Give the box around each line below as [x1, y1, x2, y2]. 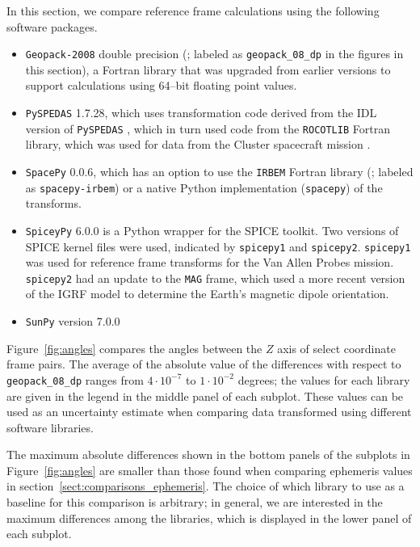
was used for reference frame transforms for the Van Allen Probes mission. [25, 254, 394, 271]
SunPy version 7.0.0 [25, 313, 120, 329]
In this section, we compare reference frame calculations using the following [6, 2, 380, 19]
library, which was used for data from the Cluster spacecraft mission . [25, 136, 371, 153]
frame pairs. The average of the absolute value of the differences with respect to [6, 356, 401, 372]
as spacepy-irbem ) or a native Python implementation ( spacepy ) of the [25, 179, 383, 196]
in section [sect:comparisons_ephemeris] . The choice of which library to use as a [6, 478, 405, 494]
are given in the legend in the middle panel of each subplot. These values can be [6, 387, 404, 404]
